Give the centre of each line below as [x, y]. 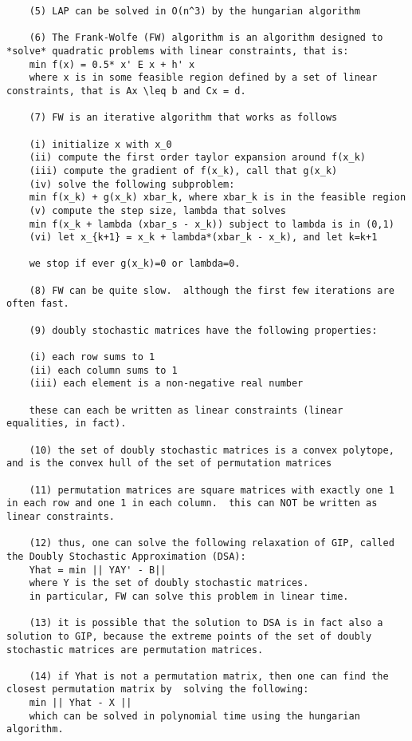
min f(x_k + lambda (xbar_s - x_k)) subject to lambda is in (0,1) [212, 224]
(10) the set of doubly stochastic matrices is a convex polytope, [212, 450]
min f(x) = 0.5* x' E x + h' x [112, 64]
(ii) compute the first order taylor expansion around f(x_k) [198, 158]
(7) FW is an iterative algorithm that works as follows [183, 118]
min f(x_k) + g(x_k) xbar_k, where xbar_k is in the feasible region [218, 198]
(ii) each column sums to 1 [103, 370]
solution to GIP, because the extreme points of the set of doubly [189, 636]
